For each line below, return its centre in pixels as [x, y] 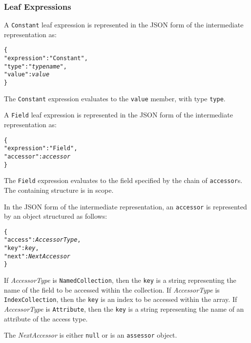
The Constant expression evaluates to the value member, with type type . [115, 98]
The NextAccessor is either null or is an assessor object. [91, 335]
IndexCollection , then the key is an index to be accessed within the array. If [121, 299]
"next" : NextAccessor [37, 256]
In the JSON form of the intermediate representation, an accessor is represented [125, 206]
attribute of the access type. [46, 318]
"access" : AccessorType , [42, 240]
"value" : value [27, 75]
